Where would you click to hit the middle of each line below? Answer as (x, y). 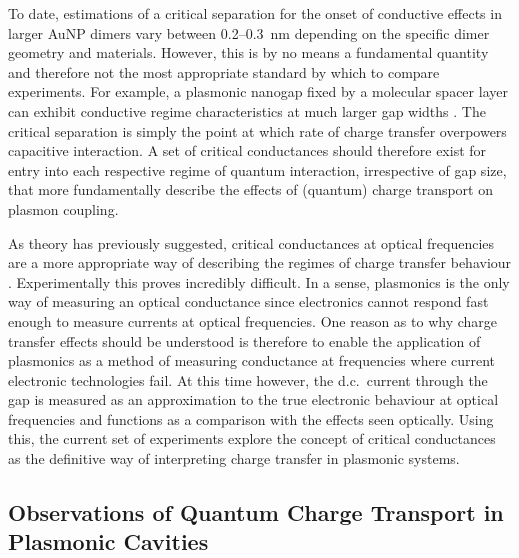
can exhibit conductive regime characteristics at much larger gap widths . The (247, 110)
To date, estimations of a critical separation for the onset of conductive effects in (255, 13)
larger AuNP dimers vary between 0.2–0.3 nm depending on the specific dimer (249, 32)
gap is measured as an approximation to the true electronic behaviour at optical (253, 399)
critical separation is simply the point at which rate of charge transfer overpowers (257, 130)
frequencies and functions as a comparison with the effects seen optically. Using (251, 418)
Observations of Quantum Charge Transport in (256, 512)
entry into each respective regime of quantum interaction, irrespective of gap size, (257, 169)
